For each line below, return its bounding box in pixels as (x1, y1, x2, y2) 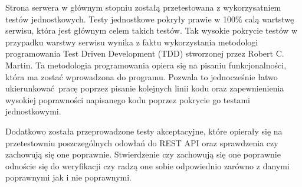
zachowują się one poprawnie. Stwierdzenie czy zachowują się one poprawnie (5, 148, 281, 160)
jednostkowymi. (5, 105, 61, 117)
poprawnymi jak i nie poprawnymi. (5, 171, 132, 183)
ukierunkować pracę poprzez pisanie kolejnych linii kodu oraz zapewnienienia (5, 82, 284, 94)
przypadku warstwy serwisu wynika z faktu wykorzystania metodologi (5, 35, 258, 48)
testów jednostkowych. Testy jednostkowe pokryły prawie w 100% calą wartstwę (5, 12, 294, 25)
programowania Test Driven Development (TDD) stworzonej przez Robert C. (5, 47, 284, 60)
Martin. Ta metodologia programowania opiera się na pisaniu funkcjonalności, (5, 58, 287, 71)
